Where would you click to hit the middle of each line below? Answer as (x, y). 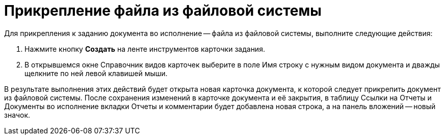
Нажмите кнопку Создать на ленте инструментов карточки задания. (145, 49)
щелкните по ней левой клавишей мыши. (96, 73)
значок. (17, 115)
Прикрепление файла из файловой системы (163, 11)
